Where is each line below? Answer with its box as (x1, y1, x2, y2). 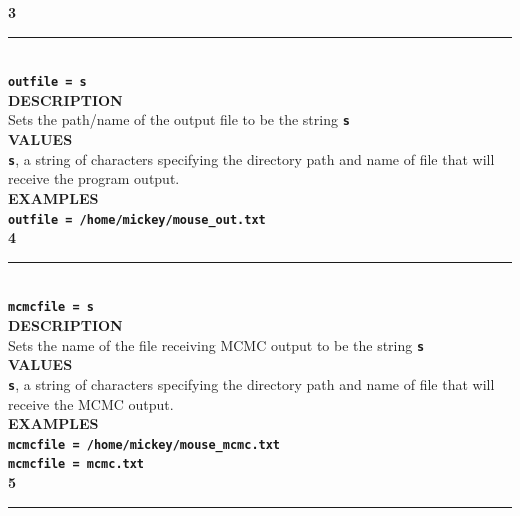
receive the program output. (8, 168, 180, 189)
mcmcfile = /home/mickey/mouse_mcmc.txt (8, 437, 281, 452)
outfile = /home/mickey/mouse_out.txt (8, 212, 266, 227)
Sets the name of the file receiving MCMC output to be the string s (8, 334, 425, 355)
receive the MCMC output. (8, 393, 174, 414)
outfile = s (8, 75, 87, 90)
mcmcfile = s (8, 300, 94, 315)
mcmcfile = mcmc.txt (8, 457, 145, 472)
